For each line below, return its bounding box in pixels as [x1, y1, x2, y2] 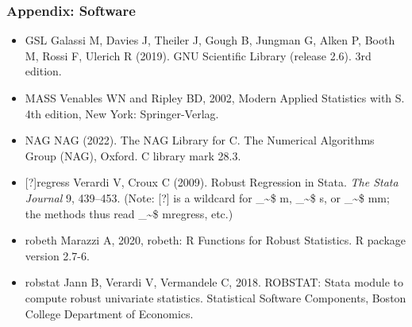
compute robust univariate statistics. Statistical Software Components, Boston [25, 289, 406, 306]
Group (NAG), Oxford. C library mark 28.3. [25, 147, 241, 163]
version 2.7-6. [25, 247, 90, 264]
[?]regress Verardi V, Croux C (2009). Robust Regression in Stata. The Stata [25, 174, 399, 190]
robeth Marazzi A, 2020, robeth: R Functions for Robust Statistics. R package [25, 232, 406, 248]
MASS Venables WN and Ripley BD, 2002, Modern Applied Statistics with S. [25, 90, 405, 106]
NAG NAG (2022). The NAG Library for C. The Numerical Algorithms [25, 132, 375, 148]
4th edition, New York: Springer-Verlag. [25, 105, 219, 121]
